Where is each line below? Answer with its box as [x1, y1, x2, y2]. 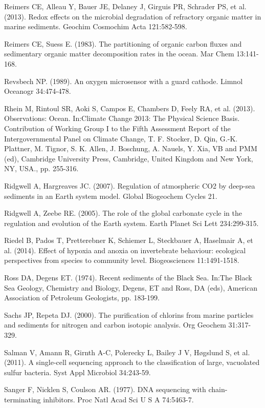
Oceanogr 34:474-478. [4, 86, 71, 96]
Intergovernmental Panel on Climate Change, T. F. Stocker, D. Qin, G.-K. [4, 133, 238, 144]
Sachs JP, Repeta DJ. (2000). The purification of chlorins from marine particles [4, 309, 254, 320]
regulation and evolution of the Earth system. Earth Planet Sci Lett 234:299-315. [4, 217, 259, 228]
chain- [208, 384, 228, 395]
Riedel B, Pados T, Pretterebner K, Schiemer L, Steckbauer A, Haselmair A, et [4, 235, 253, 246]
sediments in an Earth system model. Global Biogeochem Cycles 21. [4, 190, 217, 201]
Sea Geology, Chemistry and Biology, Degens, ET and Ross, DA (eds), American [4, 282, 258, 293]
